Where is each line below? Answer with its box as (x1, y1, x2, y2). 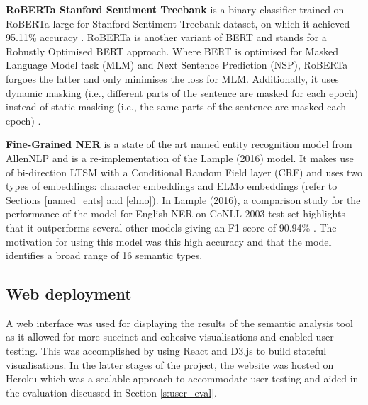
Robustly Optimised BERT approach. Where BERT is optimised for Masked (6, 43, 338, 58)
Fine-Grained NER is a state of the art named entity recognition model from (6, 137, 352, 152)
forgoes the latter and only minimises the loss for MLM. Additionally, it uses (6, 71, 339, 86)
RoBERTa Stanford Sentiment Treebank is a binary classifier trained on (6, 2, 345, 16)
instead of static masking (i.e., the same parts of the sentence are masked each (6, 99, 347, 114)
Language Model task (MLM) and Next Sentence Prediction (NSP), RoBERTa (6, 57, 348, 72)
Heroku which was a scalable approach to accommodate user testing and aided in (6, 371, 359, 386)
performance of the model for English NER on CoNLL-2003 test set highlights (6, 206, 345, 221)
